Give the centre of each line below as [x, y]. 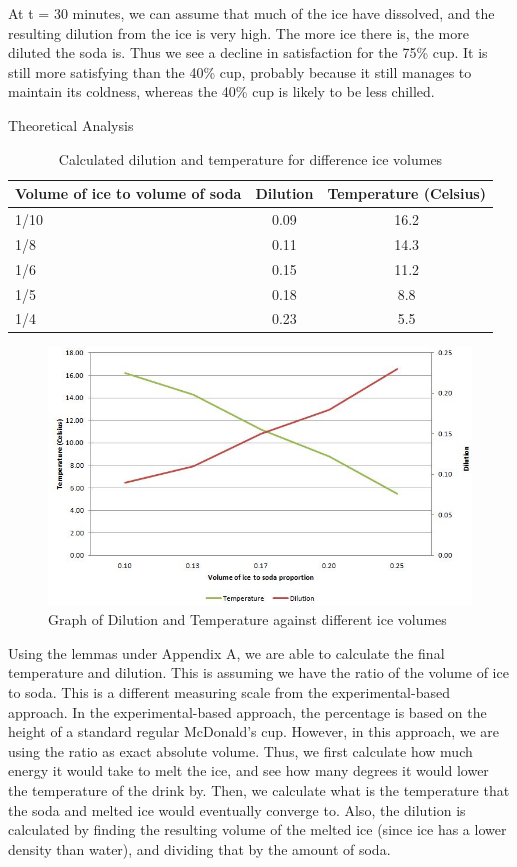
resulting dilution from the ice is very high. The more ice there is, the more [238, 32]
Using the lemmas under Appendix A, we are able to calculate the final [226, 652]
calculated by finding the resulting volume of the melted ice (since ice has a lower [257, 829]
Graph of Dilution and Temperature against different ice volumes [247, 619]
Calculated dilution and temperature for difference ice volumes [250, 158]
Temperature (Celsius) [406, 193]
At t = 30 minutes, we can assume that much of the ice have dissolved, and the [251, 13]
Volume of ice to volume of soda [128, 193]
